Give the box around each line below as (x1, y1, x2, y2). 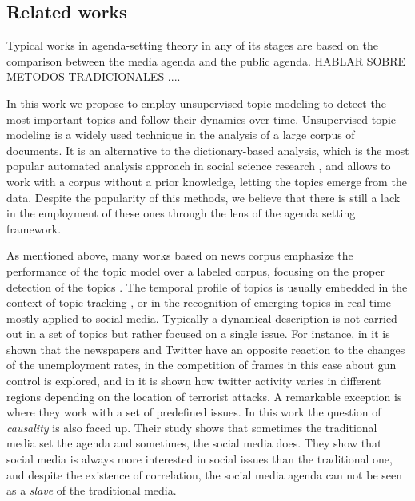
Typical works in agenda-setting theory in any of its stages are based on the (6, 37, 378, 54)
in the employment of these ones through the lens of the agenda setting (6, 205, 356, 221)
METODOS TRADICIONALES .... (6, 68, 181, 85)
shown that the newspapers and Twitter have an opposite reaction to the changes (6, 340, 405, 357)
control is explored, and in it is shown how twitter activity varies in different (6, 372, 381, 389)
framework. (6, 220, 62, 237)
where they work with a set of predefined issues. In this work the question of (6, 404, 381, 420)
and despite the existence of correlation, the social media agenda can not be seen (6, 466, 403, 483)
